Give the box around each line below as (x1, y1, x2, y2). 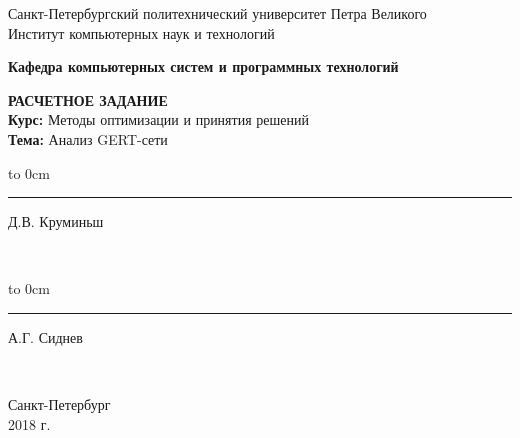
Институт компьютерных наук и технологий (8, 22, 275, 43)
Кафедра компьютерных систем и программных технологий (8, 56, 399, 77)
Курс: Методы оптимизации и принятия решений (8, 109, 309, 130)
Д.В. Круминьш (8, 211, 104, 232)
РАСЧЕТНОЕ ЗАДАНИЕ (8, 89, 168, 110)
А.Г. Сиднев (8, 326, 83, 347)
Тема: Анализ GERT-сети (8, 128, 168, 149)
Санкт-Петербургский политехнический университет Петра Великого (8, 3, 427, 23)
